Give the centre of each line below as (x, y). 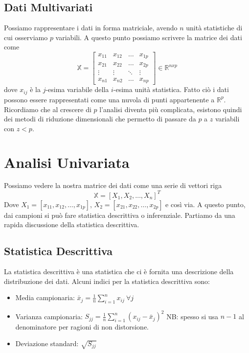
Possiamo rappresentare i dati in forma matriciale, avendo (91, 28)
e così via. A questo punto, (205, 204)
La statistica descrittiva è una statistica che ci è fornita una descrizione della (119, 271)
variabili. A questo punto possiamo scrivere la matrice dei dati (149, 37)
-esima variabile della (77, 89)
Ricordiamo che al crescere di (48, 109)
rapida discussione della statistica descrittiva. (72, 224)
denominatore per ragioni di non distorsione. (82, 327)
